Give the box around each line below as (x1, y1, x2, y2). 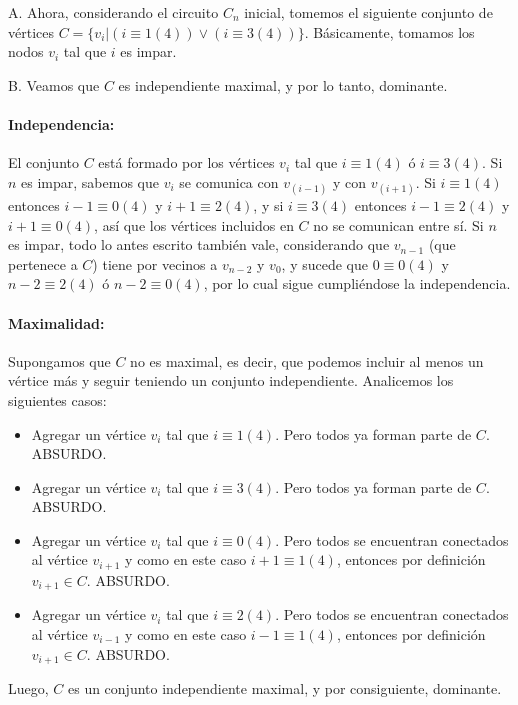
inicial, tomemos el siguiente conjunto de (244, 2, 493, 22)
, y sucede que (281, 253, 368, 274)
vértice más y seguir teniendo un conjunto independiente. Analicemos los (8, 370, 454, 391)
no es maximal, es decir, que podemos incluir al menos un (130, 350, 484, 371)
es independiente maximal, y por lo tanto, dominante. (118, 74, 448, 95)
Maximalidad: (8, 312, 105, 333)
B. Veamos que (8, 74, 100, 95)
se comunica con (179, 171, 279, 192)
